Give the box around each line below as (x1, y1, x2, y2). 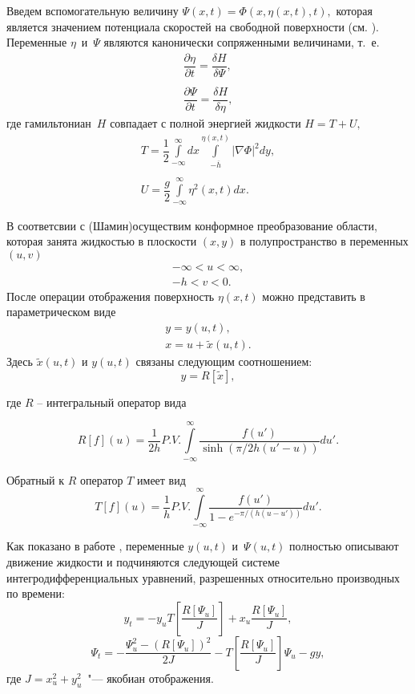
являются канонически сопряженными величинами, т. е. (103, 34, 380, 51)
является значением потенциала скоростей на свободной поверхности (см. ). (6, 18, 379, 34)
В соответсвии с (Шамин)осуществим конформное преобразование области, (6, 217, 377, 233)
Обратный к (6, 471, 65, 488)
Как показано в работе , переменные (6, 538, 184, 554)
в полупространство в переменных (240, 233, 409, 250)
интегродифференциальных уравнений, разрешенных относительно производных (6, 569, 401, 586)
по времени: (6, 585, 65, 602)
